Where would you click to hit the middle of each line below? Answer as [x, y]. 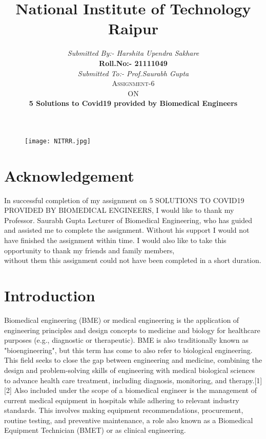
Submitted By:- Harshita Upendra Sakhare [133, 53]
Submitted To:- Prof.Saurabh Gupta [133, 73]
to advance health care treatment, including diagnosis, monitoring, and [116, 380]
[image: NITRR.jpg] [58, 141]
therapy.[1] [245, 380]
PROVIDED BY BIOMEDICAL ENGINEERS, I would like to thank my [119, 210]
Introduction [50, 295]
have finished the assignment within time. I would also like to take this [115, 240]
